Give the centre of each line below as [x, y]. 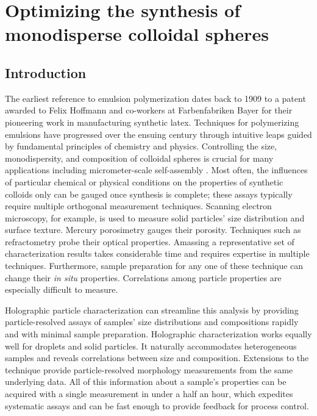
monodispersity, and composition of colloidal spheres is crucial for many [139, 158]
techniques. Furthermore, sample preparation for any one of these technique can [154, 266]
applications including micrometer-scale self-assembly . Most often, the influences [156, 170]
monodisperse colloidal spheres [137, 34]
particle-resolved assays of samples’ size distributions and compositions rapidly [152, 322]
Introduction [46, 72]
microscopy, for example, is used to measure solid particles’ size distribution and [155, 217]
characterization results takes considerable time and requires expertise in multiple [157, 253]
